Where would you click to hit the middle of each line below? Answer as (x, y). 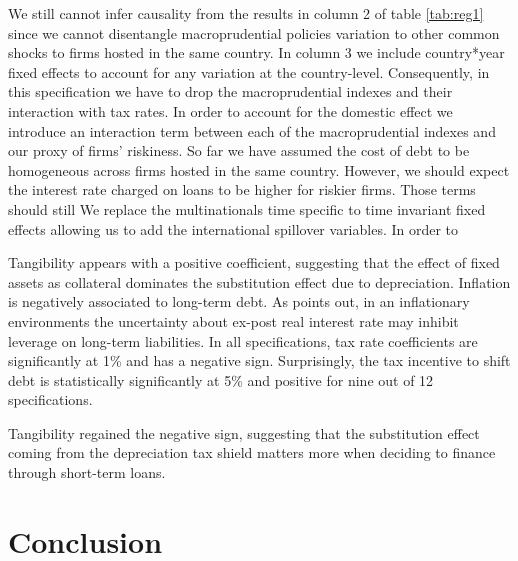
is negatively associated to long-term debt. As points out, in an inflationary (239, 301)
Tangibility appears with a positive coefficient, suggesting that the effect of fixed (254, 262)
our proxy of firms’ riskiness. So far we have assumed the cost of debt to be (239, 150)
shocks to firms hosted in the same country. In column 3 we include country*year (256, 52)
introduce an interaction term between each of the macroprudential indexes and (252, 130)
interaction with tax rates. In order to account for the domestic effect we (230, 110)
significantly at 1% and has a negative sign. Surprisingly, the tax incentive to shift (259, 360)
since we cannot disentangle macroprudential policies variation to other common (254, 32)
